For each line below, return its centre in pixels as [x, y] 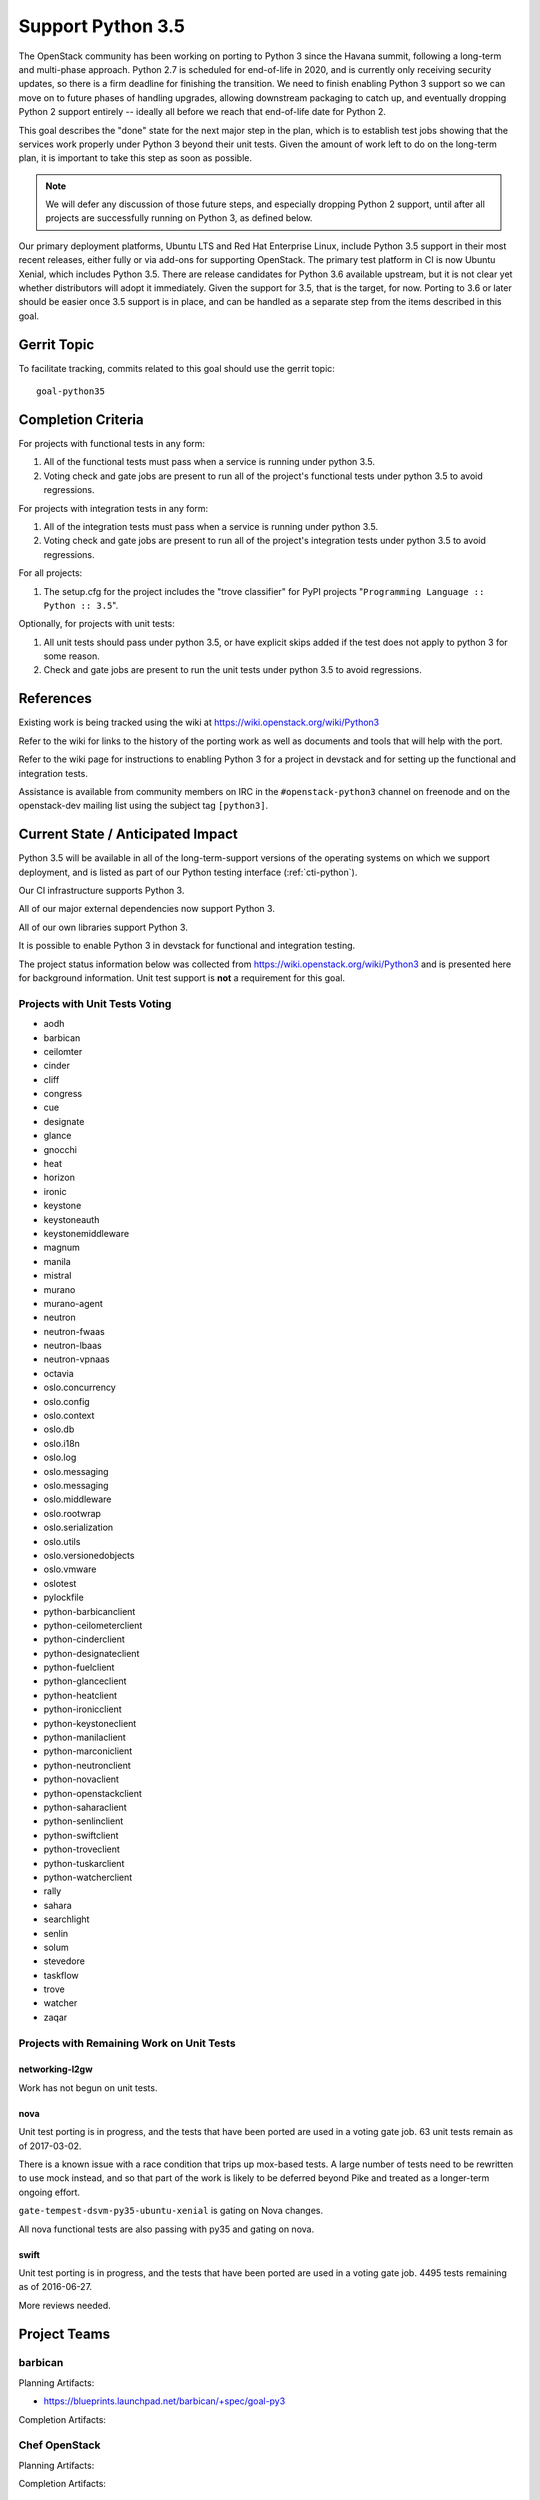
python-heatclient [80, 1695]
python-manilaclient [85, 1737]
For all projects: [50, 573]
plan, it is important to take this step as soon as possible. [135, 158]
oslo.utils [62, 1541]
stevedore [64, 1961]
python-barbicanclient [89, 1611]
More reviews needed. [64, 2305]
